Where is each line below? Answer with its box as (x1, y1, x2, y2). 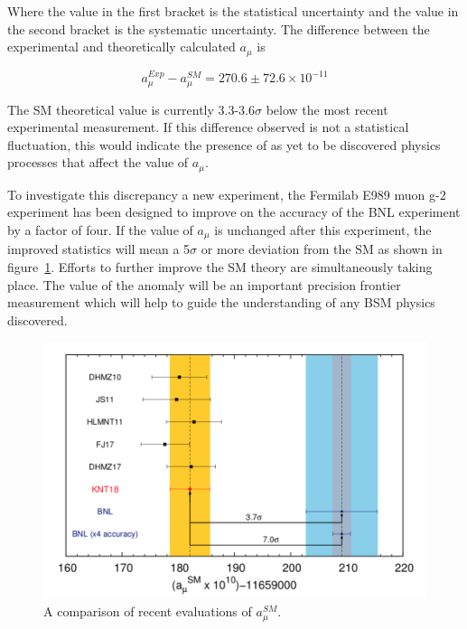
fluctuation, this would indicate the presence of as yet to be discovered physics (7, 135, 441, 154)
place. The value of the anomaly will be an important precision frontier (7, 275, 401, 294)
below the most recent (266, 99, 388, 118)
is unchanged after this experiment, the (214, 221, 432, 239)
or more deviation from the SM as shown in (201, 239, 443, 258)
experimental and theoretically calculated (7, 37, 236, 56)
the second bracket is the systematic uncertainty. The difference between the (7, 19, 430, 38)
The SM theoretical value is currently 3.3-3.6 (7, 99, 255, 118)
